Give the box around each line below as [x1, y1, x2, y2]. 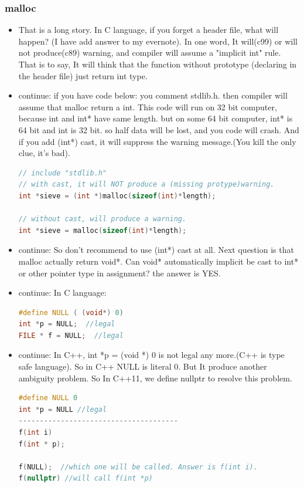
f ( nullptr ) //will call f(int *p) [18, 474, 153, 483]
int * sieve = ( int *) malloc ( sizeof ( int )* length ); [18, 191, 216, 200]
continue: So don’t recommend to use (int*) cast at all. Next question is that [18, 243, 294, 256]
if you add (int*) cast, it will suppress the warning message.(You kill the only [18, 135, 296, 147]
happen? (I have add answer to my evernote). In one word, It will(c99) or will [18, 35, 298, 47]
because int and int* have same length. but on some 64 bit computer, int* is [18, 112, 293, 124]
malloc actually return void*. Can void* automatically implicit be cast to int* [18, 255, 299, 267]
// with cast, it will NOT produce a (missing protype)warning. [18, 180, 275, 189]
